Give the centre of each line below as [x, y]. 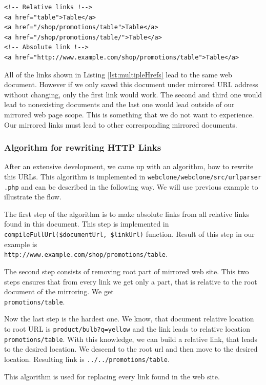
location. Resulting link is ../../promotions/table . [87, 359]
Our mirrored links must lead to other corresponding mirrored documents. [121, 124]
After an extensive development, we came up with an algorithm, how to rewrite [129, 166]
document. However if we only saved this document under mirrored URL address [131, 84]
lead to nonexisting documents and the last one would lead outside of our [119, 104]
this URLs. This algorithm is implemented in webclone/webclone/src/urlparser [133, 176]
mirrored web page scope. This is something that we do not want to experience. [129, 114]
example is [21, 244]
